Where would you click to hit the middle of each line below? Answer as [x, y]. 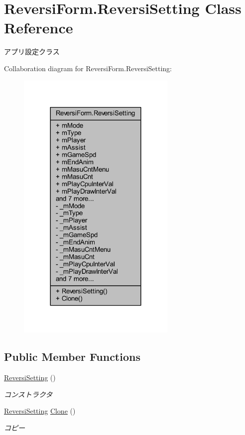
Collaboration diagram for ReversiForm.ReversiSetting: [88, 68]
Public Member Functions [72, 357]
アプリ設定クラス [32, 52]
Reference [39, 28]
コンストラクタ [28, 394]
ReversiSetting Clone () [40, 411]
